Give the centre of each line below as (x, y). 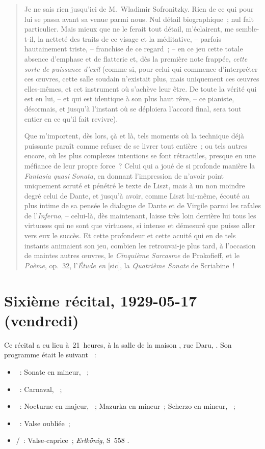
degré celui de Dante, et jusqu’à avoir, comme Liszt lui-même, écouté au (137, 195)
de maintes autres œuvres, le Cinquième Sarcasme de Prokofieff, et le (132, 255)
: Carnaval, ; (41, 389)
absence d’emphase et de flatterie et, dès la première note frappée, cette (136, 58)
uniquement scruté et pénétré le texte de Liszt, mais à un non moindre (135, 186)
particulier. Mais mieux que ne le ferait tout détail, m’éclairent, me (129, 29)
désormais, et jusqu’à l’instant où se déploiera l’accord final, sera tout (133, 108)
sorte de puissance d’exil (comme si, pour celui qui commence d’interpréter (141, 68)
